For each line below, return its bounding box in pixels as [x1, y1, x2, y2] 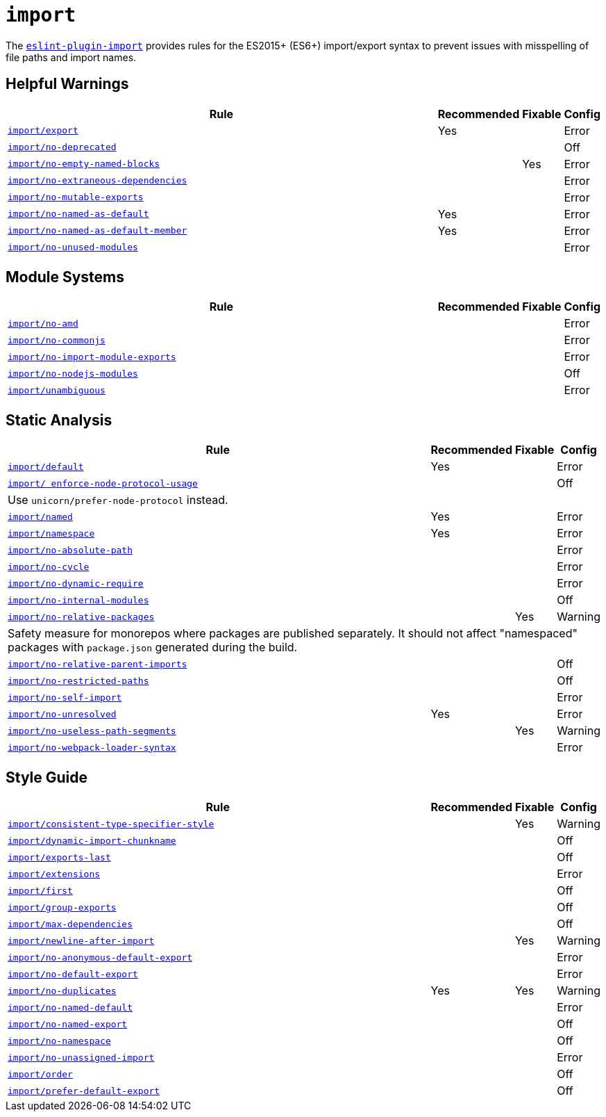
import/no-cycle [8, 561, 90, 572]
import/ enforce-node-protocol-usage [8, 478, 198, 489]
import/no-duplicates [8, 985, 117, 996]
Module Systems [6, 268, 125, 286]
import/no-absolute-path [8, 544, 133, 555]
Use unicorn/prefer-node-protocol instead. [8, 493, 228, 507]
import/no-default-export [8, 968, 138, 979]
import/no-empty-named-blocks [8, 158, 160, 170]
